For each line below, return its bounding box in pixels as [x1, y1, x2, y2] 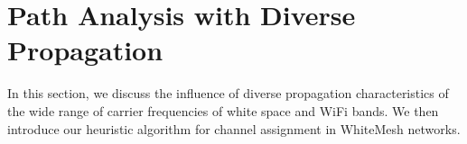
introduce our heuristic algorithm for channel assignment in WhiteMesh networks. [7, 119, 461, 138]
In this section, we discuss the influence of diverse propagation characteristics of [7, 84, 449, 103]
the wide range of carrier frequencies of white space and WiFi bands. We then [7, 101, 439, 120]
